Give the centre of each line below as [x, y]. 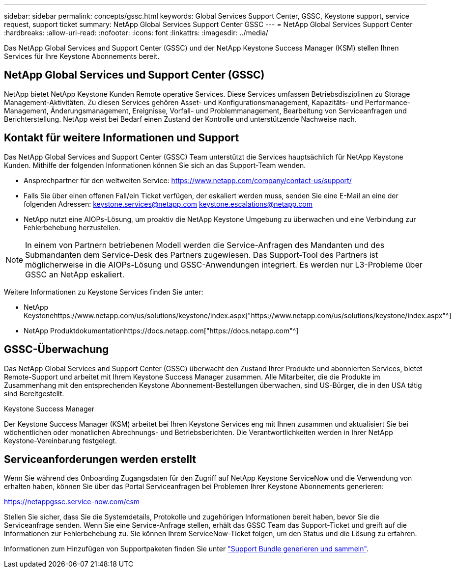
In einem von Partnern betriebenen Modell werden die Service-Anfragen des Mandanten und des [205, 245]
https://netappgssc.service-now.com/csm [72, 502]
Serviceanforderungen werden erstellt [100, 459]
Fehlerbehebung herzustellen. [72, 227]
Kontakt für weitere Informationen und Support [122, 138]
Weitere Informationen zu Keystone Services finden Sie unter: [104, 292]
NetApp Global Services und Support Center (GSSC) [134, 75]
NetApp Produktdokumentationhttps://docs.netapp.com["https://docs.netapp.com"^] [161, 330]
